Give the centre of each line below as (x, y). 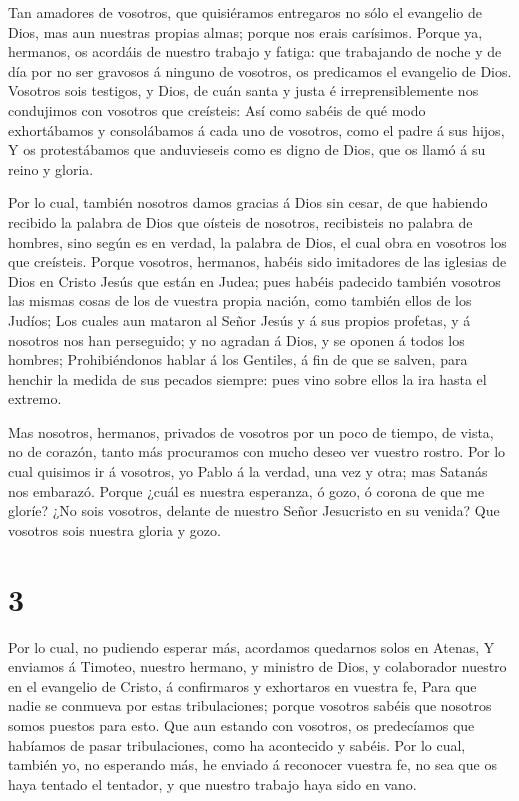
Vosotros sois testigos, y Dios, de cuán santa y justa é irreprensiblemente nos (243, 90)
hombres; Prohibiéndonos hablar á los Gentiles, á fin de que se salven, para (238, 359)
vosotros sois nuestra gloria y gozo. (114, 529)
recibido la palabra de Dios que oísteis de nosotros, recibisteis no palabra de (240, 221)
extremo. (35, 398)
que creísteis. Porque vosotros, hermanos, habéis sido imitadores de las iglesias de (257, 261)
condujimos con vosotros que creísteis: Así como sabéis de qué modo (217, 109)
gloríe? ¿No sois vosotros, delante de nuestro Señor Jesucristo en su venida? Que (254, 510)
